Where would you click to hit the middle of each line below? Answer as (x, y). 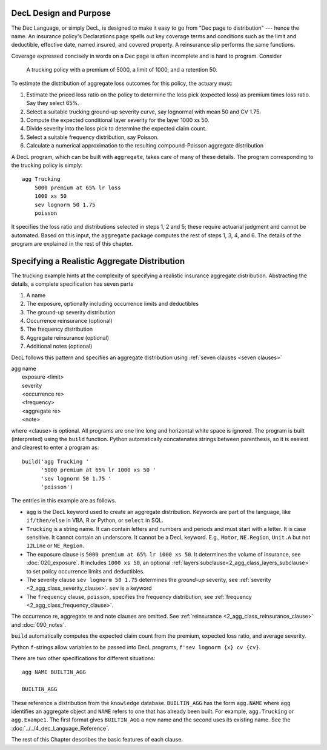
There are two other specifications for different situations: (83, 658)
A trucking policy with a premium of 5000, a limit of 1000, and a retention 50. (122, 70)
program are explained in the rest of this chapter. (72, 244)
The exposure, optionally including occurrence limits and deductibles (113, 304)
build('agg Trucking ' (56, 461)
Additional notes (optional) (59, 346)
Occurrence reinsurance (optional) (69, 320)
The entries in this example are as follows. (64, 501)
